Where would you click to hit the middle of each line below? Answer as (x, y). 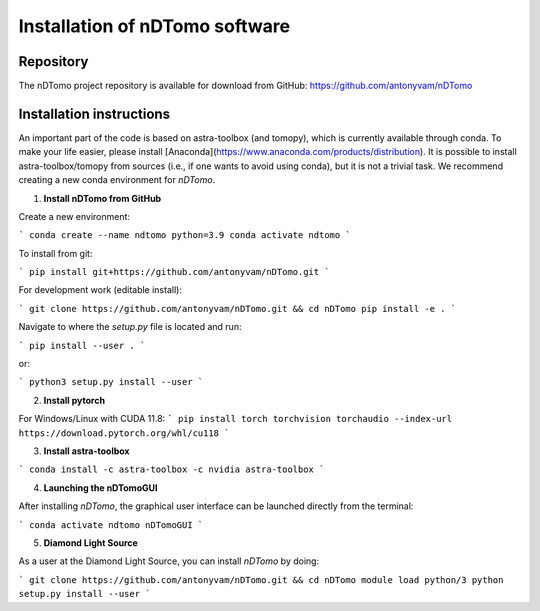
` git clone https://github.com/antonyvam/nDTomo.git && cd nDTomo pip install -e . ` (237, 308)
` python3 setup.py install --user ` (111, 382)
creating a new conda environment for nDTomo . (117, 180)
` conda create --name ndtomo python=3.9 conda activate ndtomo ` (185, 235)
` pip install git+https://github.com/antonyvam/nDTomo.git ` (174, 272)
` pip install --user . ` (82, 345)
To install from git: (55, 253)
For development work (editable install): (100, 290)
